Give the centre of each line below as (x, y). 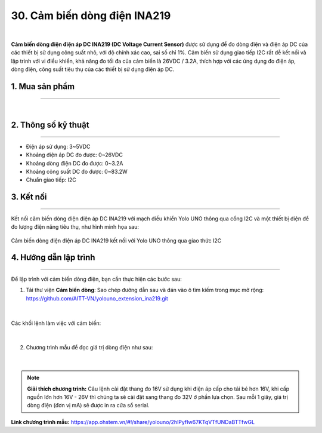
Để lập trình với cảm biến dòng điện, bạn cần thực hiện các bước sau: (96, 279)
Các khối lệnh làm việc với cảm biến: (56, 323)
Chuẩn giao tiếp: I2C (51, 180)
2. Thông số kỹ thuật (50, 125)
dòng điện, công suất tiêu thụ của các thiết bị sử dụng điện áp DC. (93, 69)
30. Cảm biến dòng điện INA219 (91, 16)
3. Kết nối (29, 197)
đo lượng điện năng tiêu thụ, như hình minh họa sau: (75, 227)
